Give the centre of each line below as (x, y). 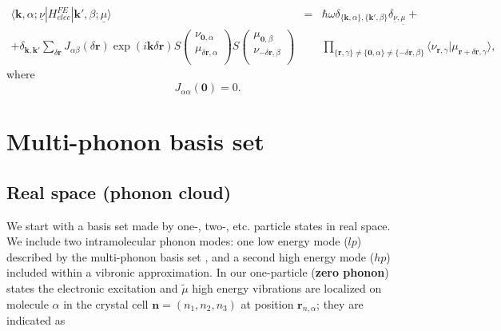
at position (267, 303)
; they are (340, 303)
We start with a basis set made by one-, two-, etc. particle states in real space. (199, 225)
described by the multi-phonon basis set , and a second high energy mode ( (191, 256)
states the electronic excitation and (92, 288)
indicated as (36, 320)
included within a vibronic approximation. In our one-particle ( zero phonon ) (198, 272)
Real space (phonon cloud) (119, 191)
